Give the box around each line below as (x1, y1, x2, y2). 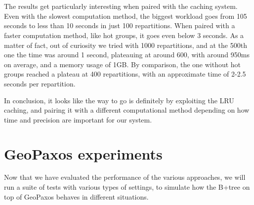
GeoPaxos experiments (4, 143, 163, 164)
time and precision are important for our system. (4, 114, 152, 124)
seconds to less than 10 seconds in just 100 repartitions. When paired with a (4, 20, 235, 31)
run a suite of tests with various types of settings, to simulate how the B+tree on (4, 182, 250, 192)
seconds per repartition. (4, 78, 76, 88)
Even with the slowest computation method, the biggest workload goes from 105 (4, 10, 247, 21)
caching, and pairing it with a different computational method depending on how (4, 105, 250, 115)
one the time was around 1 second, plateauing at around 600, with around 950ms (4, 49, 250, 60)
